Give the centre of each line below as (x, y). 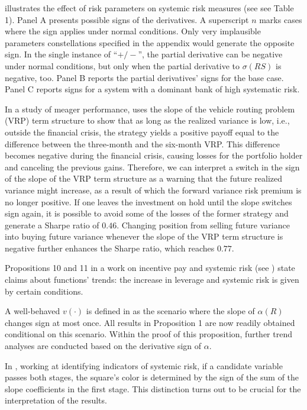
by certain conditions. (44, 291)
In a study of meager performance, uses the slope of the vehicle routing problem (150, 109)
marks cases (281, 19)
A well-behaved (33, 311)
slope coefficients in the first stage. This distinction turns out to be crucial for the (153, 388)
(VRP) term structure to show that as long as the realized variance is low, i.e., (147, 120)
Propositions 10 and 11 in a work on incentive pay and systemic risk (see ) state (150, 268)
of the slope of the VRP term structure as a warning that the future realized (144, 178)
